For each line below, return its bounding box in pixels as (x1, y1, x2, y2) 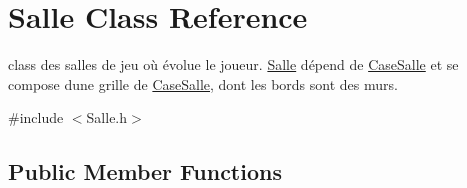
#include (8, 107, 64, 128)
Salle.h (86, 107, 128, 128)
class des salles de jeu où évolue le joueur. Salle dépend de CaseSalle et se (8, 54, 459, 75)
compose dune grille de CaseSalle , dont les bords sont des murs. (8, 73, 398, 94)
